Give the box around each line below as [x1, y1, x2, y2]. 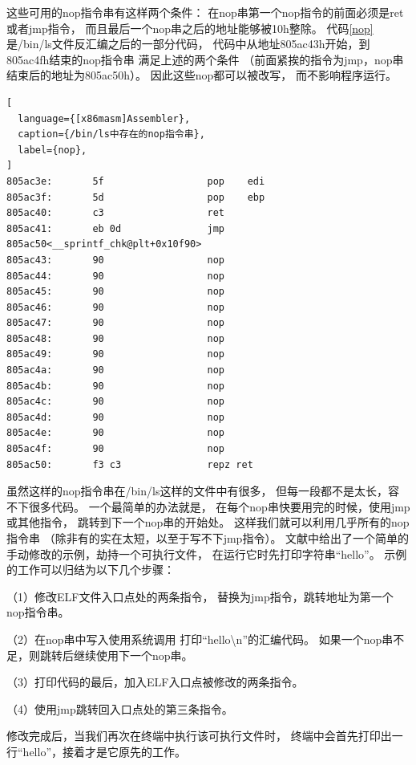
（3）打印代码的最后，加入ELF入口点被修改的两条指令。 [6, 673, 304, 690]
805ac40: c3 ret [6, 207, 225, 219]
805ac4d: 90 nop [6, 411, 225, 423]
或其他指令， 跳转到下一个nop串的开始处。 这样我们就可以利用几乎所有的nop [6, 514, 410, 531]
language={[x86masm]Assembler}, [18, 112, 191, 124]
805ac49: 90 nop [6, 348, 225, 360]
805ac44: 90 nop [6, 270, 225, 282]
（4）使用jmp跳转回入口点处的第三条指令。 [6, 700, 233, 717]
